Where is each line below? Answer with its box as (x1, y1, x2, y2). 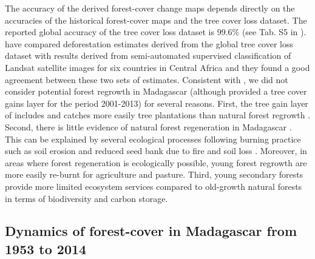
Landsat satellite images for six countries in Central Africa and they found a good (5, 61, 310, 73)
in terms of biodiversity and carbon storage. (5, 192, 168, 204)
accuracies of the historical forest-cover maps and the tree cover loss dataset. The (5, 13, 307, 26)
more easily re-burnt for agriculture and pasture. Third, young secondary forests (5, 168, 303, 181)
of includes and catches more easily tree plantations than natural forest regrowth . (5, 109, 311, 121)
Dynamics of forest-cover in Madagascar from (5, 221, 297, 240)
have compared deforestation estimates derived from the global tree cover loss (5, 37, 294, 50)
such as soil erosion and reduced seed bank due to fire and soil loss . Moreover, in (5, 144, 307, 157)
